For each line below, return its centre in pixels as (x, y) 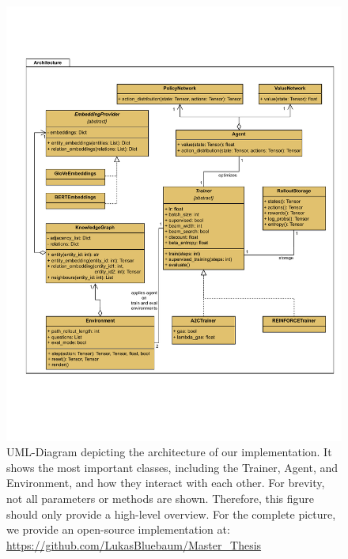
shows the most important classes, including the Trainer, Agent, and (172, 467)
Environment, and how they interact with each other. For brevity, (166, 483)
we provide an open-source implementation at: (118, 529)
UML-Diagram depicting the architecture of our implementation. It (169, 452)
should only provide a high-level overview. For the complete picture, (171, 514)
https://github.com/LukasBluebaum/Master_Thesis (134, 544)
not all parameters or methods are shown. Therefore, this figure (161, 498)
